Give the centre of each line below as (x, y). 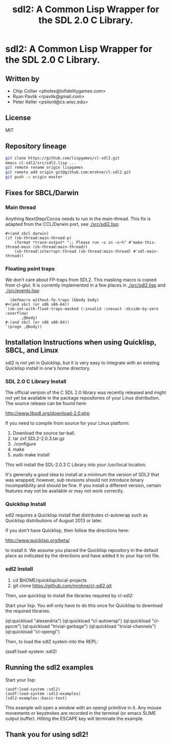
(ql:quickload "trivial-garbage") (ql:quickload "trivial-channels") (89, 626)
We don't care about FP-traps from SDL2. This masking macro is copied (81, 280)
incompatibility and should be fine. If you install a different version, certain (83, 485)
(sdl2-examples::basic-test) (36, 698)
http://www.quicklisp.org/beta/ (38, 541)
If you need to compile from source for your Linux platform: (68, 423)
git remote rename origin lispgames (44, 168)
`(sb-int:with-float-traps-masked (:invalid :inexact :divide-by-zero (82, 309)
